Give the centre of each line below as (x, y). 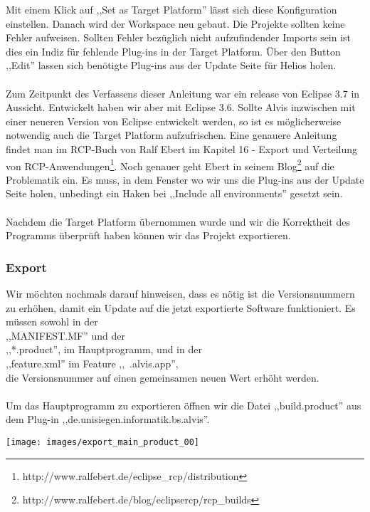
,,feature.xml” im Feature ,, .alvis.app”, (92, 363)
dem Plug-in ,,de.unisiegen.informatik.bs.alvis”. (108, 419)
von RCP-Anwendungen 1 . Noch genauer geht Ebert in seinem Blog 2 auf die (170, 164)
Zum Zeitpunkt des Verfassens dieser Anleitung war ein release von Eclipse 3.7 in (183, 93)
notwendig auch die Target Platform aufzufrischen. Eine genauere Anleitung (171, 135)
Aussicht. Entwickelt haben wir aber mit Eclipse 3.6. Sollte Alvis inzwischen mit (181, 107)
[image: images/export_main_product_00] (103, 442)
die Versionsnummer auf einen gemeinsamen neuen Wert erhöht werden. (163, 377)
